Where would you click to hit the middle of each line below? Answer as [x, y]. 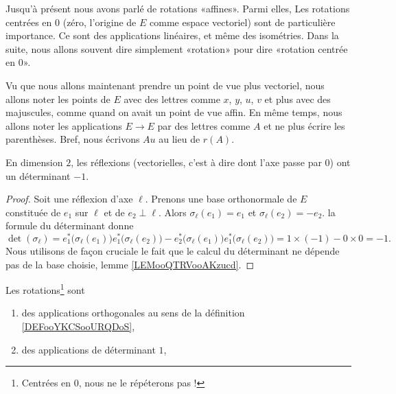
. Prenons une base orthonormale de [221, 199]
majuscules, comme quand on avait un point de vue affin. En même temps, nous [174, 112]
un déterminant [38, 175]
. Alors [172, 212]
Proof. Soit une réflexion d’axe [69, 199]
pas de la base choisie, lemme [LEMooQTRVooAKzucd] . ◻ [130, 264]
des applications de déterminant [89, 349]
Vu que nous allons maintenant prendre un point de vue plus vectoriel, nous [165, 85]
